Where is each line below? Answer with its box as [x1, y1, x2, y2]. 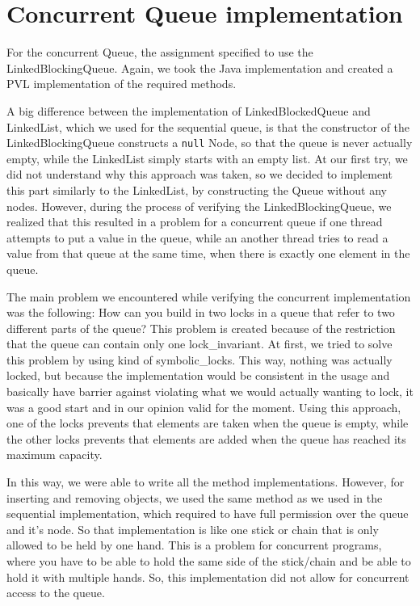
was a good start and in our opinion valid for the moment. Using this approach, [6, 398, 401, 415]
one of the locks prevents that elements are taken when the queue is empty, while [6, 415, 409, 431]
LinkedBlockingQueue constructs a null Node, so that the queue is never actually [6, 134, 413, 151]
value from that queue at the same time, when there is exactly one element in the [6, 245, 410, 262]
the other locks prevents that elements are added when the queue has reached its [6, 430, 406, 447]
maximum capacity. [6, 446, 103, 463]
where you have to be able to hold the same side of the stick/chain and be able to [6, 553, 411, 569]
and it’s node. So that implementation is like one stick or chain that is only [6, 520, 379, 537]
